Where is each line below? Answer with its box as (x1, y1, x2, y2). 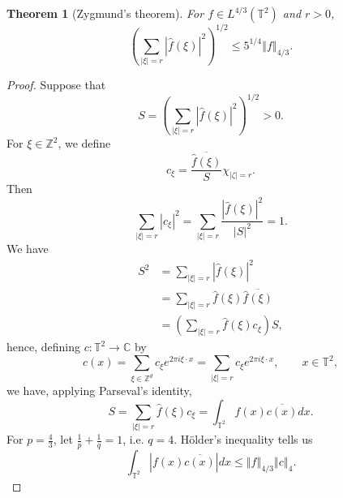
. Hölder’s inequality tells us (174, 431, 313, 448)
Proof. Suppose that (6, 76, 106, 93)
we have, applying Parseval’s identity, (6, 382, 192, 399)
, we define (58, 135, 111, 152)
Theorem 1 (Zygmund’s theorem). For (6, 5, 204, 21)
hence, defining (6, 338, 81, 355)
